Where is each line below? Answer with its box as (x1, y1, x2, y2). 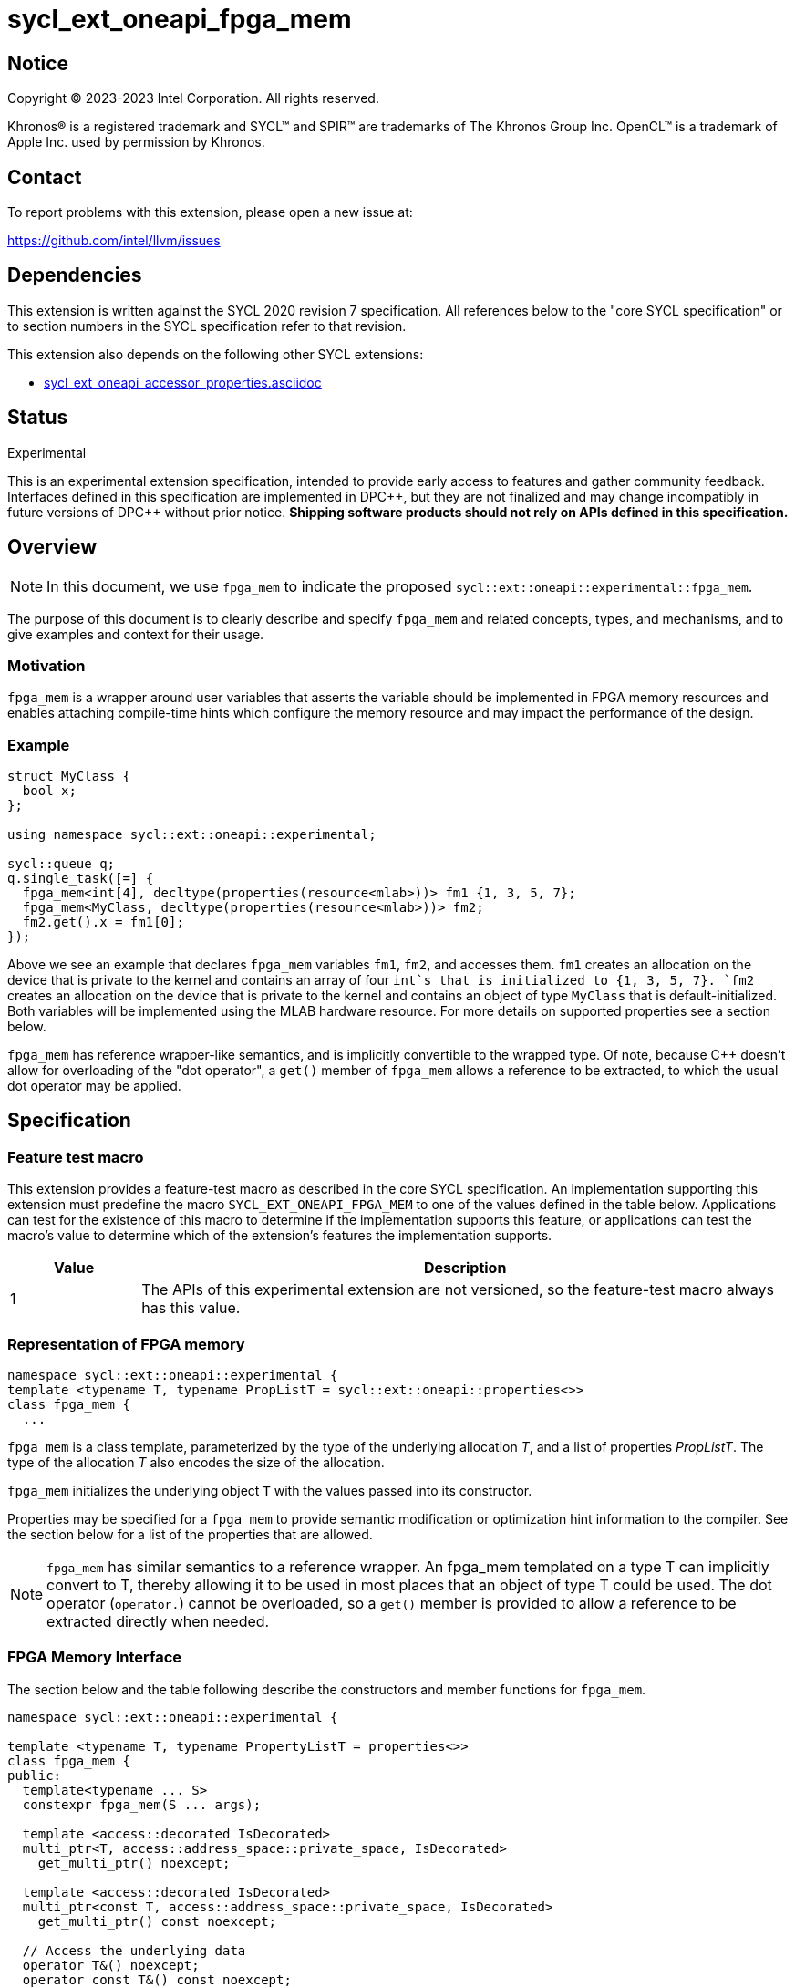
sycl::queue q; (7, 856, 116, 872)
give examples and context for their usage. (7, 626, 264, 642)
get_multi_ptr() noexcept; (37, 1855, 231, 1870)
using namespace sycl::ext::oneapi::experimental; (7, 827, 377, 843)
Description (423, 1258, 507, 1278)
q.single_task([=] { (7, 871, 154, 886)
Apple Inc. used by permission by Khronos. (7, 134, 265, 150)
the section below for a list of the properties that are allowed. (7, 1527, 373, 1543)
